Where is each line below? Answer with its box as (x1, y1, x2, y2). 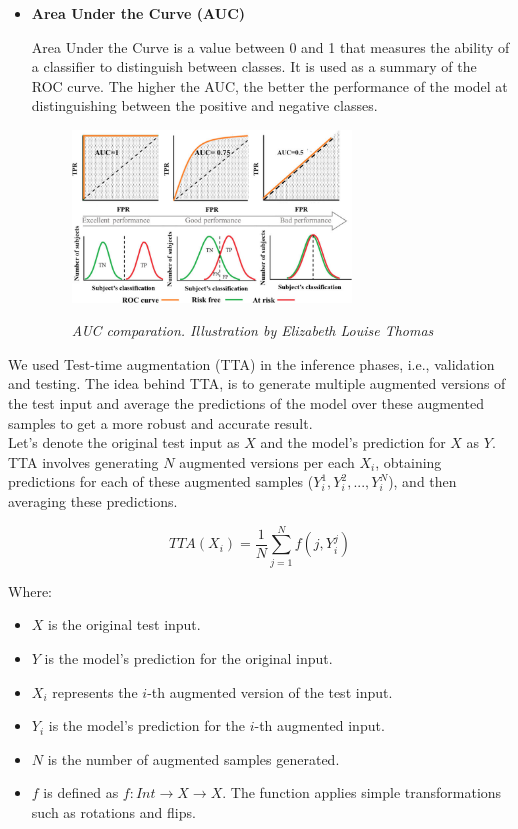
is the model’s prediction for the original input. (44, 647, 333, 668)
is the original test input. (48, 614, 201, 635)
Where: (8, 580, 52, 601)
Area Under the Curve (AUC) (31, 3, 246, 23)
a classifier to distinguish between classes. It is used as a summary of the (31, 56, 477, 77)
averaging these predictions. (8, 491, 178, 511)
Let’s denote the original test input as (8, 432, 240, 453)
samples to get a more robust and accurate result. (8, 412, 313, 433)
